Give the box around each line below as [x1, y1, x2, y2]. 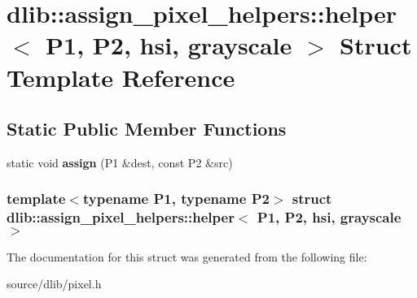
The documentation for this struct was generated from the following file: [7, 248, 367, 265]
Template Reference [7, 60, 235, 93]
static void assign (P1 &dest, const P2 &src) [7, 153, 233, 171]
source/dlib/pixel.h [7, 275, 102, 292]
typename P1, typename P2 [82, 188, 270, 209]
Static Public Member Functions [7, 116, 287, 141]
